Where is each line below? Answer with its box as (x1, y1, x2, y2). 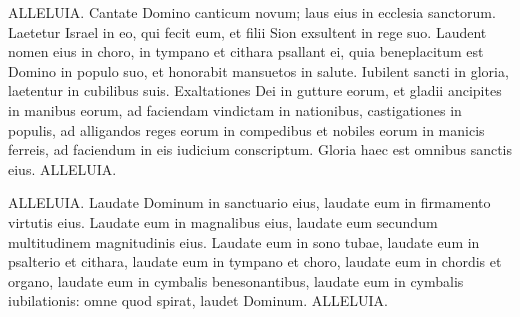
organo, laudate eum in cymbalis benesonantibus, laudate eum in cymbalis (8, 270, 464, 291)
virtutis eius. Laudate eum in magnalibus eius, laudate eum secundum (8, 211, 438, 232)
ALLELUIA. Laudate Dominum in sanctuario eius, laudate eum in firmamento (8, 192, 491, 213)
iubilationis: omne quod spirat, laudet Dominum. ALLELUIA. (8, 290, 389, 311)
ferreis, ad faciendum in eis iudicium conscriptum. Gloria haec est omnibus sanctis (8, 139, 513, 160)
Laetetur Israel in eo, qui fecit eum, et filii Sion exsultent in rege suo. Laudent (8, 21, 487, 42)
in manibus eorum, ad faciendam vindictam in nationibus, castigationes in (8, 99, 462, 120)
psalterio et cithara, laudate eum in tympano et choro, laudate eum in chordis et (8, 251, 502, 272)
